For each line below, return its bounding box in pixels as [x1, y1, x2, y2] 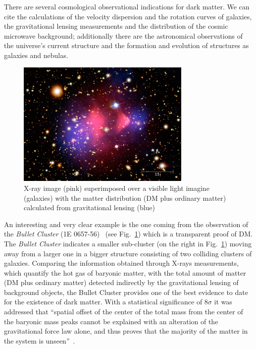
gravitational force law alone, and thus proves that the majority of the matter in [4, 326, 248, 336]
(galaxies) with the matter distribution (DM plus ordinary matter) [24, 192, 226, 203]
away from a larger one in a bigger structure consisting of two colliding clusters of [4, 248, 252, 258]
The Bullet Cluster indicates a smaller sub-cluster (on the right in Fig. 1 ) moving [4, 238, 252, 248]
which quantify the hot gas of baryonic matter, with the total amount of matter [4, 267, 246, 278]
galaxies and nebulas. [4, 50, 68, 60]
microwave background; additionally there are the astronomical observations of [4, 30, 243, 41]
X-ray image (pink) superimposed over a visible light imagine [24, 182, 209, 193]
